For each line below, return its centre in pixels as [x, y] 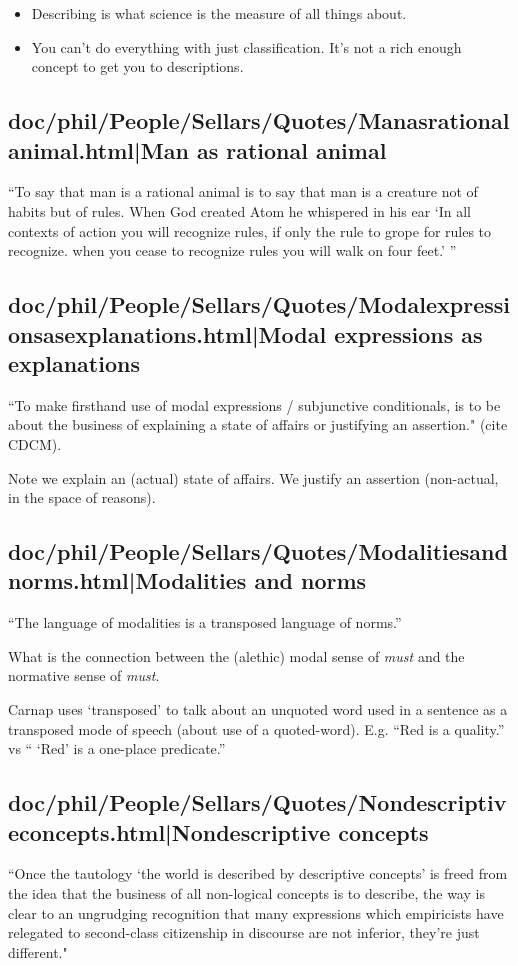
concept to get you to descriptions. [137, 66]
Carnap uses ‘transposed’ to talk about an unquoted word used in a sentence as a [258, 709]
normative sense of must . [84, 675]
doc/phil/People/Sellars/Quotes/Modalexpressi [259, 304]
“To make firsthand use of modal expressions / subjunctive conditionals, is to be [254, 404]
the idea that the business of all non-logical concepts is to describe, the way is [246, 893]
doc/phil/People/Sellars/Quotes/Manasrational [259, 120]
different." [38, 951]
